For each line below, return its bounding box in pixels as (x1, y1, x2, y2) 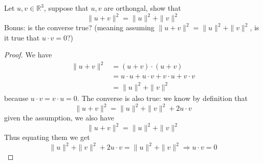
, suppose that (43, 3, 89, 13)
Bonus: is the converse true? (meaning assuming (4, 22, 155, 33)
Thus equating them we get (4, 132, 90, 142)
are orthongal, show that (104, 3, 181, 13)
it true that (4, 32, 40, 43)
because (4, 92, 29, 103)
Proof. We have (4, 49, 52, 60)
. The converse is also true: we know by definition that (77, 92, 248, 103)
